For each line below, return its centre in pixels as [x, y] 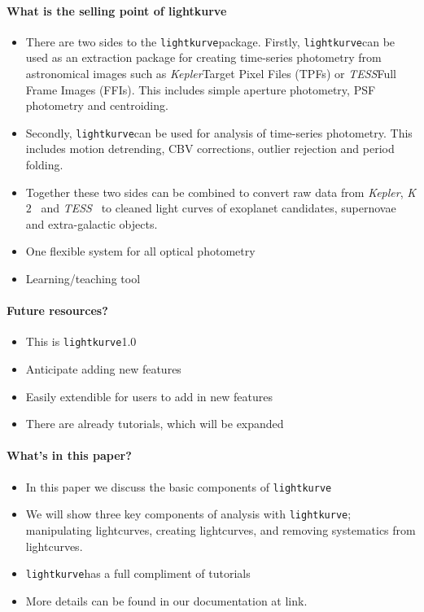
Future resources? [57, 310]
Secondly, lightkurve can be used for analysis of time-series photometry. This [219, 132]
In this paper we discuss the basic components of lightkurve [179, 486]
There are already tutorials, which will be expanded [155, 424]
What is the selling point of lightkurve [117, 10]
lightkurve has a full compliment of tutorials [138, 573]
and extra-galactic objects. [92, 223]
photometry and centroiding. [97, 105]
